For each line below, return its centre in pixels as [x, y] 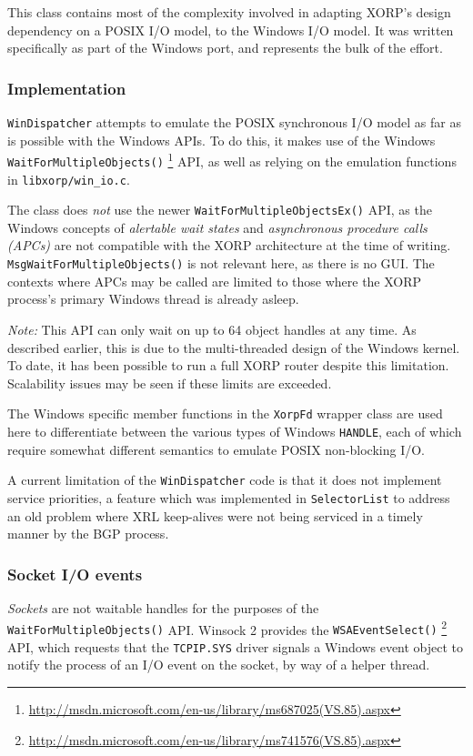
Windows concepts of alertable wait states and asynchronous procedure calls [217, 227]
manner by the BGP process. [88, 534]
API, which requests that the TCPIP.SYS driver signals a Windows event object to [236, 646]
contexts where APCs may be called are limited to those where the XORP [215, 281]
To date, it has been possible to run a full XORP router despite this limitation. [228, 365]
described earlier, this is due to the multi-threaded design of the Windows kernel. [234, 347]
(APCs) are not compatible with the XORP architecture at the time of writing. [229, 245]
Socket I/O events [75, 574]
